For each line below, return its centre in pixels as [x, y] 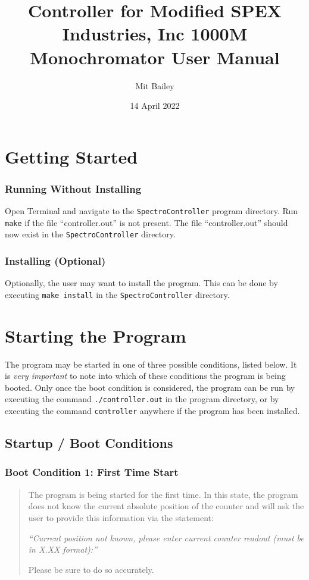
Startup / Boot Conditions [89, 443]
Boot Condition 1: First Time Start [92, 472]
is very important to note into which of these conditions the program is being [145, 376]
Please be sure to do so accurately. [91, 569]
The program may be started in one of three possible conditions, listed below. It [151, 364]
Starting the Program [96, 335]
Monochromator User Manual [155, 57]
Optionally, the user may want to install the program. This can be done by [141, 283]
